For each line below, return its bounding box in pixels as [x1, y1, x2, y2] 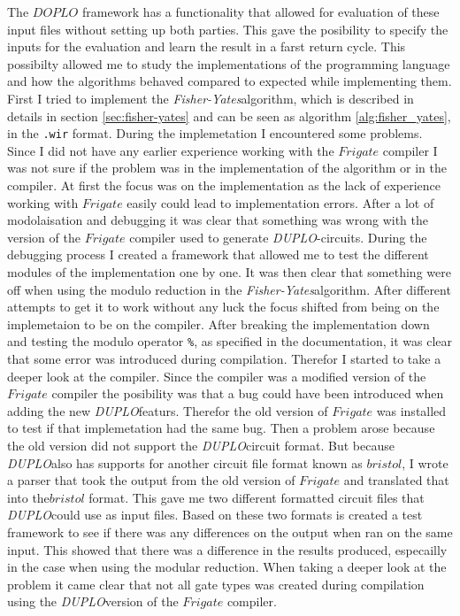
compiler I [382, 141, 438, 159]
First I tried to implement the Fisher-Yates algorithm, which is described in [7, 89, 414, 107]
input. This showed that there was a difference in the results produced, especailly [7, 540, 448, 558]
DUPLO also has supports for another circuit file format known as [7, 453, 363, 472]
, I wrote [402, 453, 448, 472]
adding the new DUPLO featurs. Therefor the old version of [7, 401, 328, 420]
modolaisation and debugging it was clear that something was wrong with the [7, 211, 428, 229]
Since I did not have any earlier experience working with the [7, 141, 334, 159]
